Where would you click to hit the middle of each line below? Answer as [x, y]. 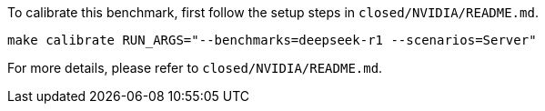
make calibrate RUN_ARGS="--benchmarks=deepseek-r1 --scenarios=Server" [272, 40]
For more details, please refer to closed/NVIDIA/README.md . [195, 68]
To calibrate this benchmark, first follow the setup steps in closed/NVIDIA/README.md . [273, 12]
